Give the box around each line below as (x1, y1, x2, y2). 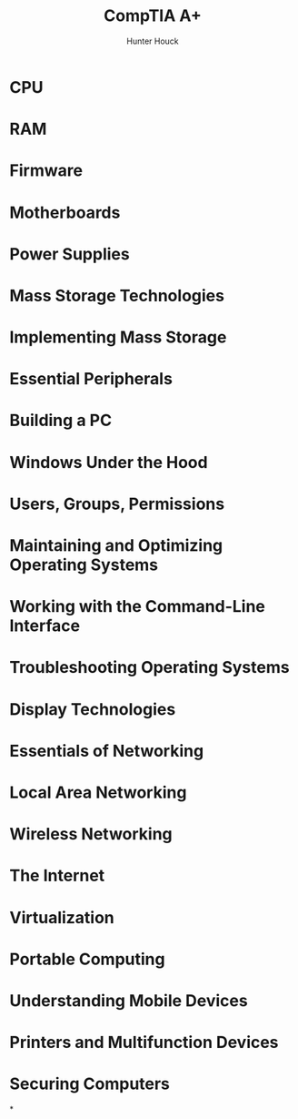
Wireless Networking (9, 824, 173, 845)
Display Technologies (9, 698, 176, 719)
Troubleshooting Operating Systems (9, 657, 290, 678)
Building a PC (9, 411, 112, 431)
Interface (9, 615, 80, 636)
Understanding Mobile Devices (9, 990, 248, 1011)
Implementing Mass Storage (9, 327, 227, 348)
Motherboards (9, 202, 121, 223)
